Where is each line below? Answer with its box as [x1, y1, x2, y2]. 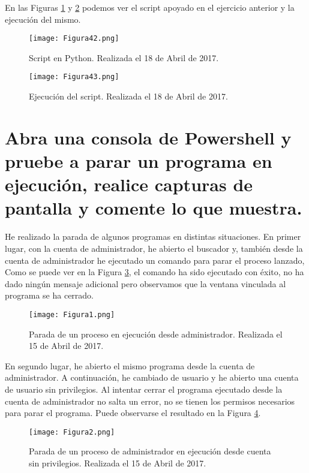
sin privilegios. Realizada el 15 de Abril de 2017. [29, 457, 206, 469]
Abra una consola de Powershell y [5, 125, 292, 149]
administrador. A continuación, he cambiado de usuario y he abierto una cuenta [5, 371, 299, 384]
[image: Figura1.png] [29, 310, 115, 319]
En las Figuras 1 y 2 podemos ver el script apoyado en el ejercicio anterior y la [5, 1, 295, 13]
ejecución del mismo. [5, 13, 81, 25]
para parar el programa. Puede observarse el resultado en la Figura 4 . [5, 406, 261, 419]
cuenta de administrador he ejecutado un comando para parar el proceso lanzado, [5, 254, 305, 266]
